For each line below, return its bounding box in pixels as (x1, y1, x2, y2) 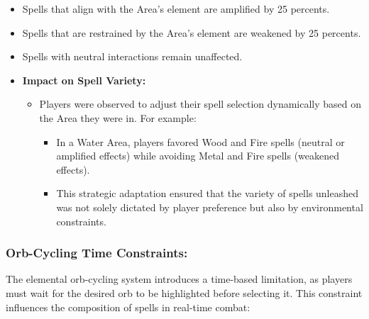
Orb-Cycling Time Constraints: (6, 244, 188, 262)
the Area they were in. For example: (39, 110, 197, 125)
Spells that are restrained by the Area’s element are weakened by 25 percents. (22, 25, 361, 40)
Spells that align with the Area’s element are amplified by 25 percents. (22, 1, 330, 16)
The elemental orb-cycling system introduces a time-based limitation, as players (6, 272, 353, 286)
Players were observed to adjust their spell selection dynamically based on (39, 96, 362, 111)
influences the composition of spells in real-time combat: (6, 299, 250, 314)
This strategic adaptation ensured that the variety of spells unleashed (56, 186, 359, 201)
